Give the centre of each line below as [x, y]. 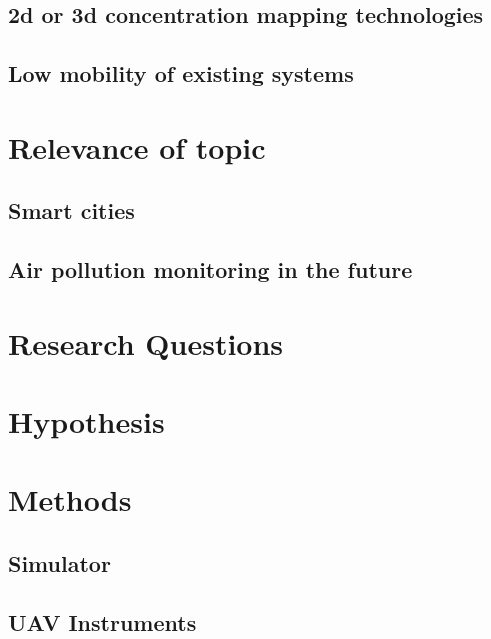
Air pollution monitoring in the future [210, 269]
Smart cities [71, 210]
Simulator [59, 563]
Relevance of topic [137, 146]
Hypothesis [86, 421]
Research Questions [146, 342]
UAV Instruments [102, 621]
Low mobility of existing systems [181, 73]
